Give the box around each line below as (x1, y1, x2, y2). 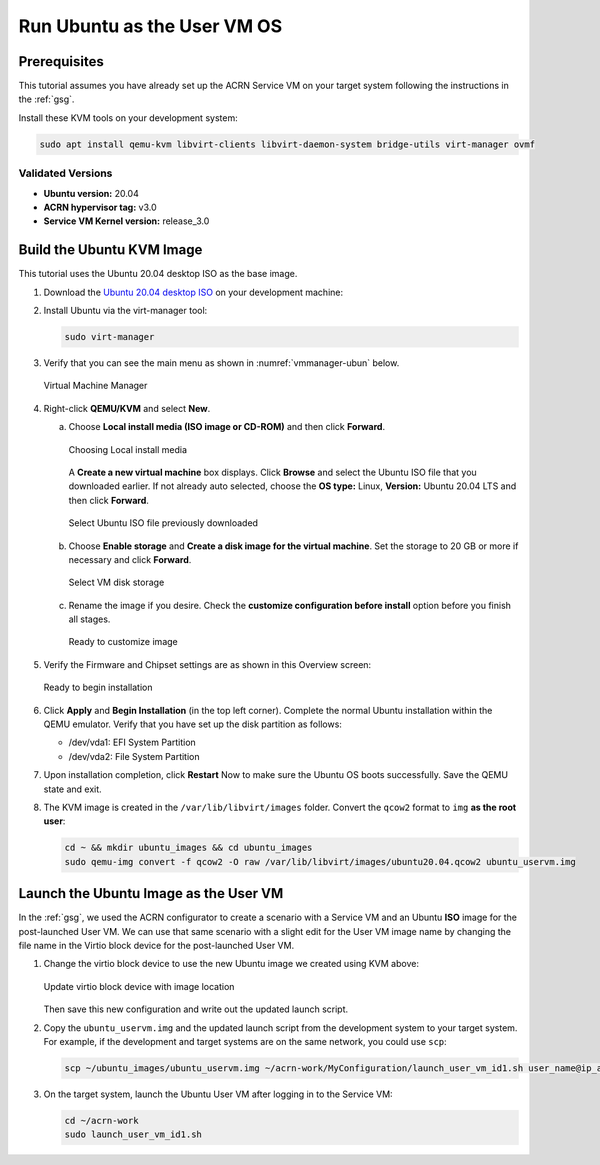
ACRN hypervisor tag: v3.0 (43, 201, 157, 213)
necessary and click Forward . (68, 553, 192, 565)
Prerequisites (18, 53, 104, 70)
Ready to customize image (68, 636, 179, 648)
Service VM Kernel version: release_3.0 (43, 215, 210, 227)
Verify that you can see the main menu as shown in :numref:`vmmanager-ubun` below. (43, 357, 400, 369)
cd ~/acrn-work (64, 1115, 139, 1126)
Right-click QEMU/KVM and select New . (43, 402, 211, 414)
